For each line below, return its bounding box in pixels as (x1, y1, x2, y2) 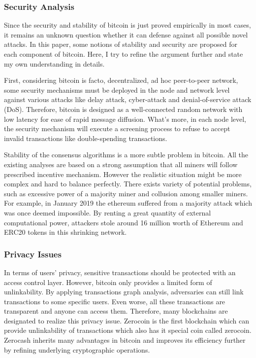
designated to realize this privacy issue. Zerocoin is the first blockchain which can (4, 315, 249, 325)
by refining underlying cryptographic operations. (4, 344, 150, 355)
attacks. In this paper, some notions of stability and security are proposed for (4, 39, 238, 49)
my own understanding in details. (4, 58, 105, 69)
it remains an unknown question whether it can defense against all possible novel (4, 29, 248, 39)
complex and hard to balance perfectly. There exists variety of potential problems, (4, 179, 252, 189)
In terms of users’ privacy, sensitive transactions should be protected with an (4, 267, 236, 277)
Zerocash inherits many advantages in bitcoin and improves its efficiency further (4, 335, 246, 345)
